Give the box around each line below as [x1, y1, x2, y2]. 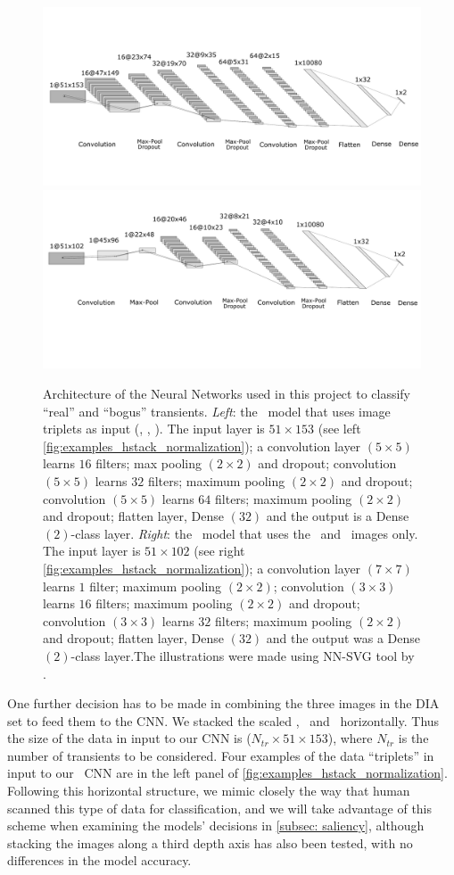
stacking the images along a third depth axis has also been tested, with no [7, 833, 413, 852]
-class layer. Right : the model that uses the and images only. [70, 524, 418, 542]
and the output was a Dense [266, 629, 421, 648]
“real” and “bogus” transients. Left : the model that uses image [43, 401, 391, 420]
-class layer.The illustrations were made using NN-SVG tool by [70, 646, 415, 665]
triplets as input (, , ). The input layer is [43, 419, 265, 438]
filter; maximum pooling [89, 576, 222, 595]
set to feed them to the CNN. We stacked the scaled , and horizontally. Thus [7, 711, 440, 730]
